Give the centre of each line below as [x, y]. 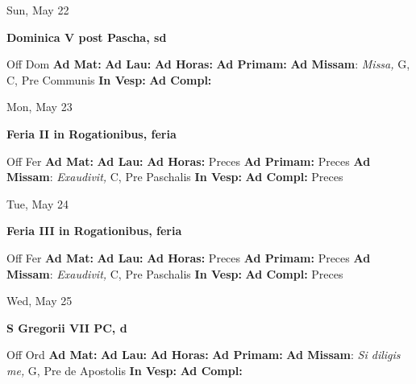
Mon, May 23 [40, 107]
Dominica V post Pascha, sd [87, 37]
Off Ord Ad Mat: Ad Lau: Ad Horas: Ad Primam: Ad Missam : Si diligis [204, 355]
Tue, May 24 [37, 203]
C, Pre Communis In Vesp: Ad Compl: [109, 79]
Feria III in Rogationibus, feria [94, 231]
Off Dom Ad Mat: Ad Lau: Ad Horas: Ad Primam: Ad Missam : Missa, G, [208, 64]
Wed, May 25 [40, 301]
